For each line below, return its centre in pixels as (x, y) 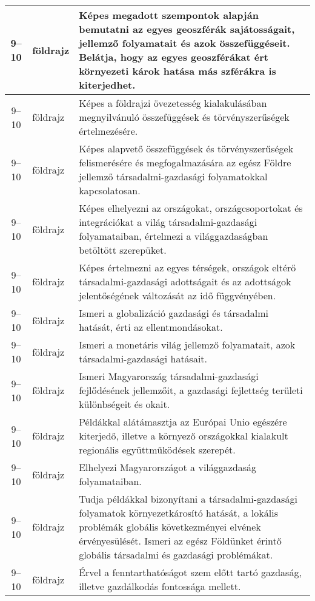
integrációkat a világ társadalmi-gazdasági (168, 222)
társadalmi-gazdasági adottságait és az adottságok (185, 281)
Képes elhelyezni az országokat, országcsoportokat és (191, 208)
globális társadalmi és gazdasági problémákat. (176, 555)
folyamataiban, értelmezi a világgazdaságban (174, 236)
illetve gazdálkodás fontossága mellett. (160, 586)
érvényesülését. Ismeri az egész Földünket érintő (180, 541)
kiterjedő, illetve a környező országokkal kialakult (184, 436)
